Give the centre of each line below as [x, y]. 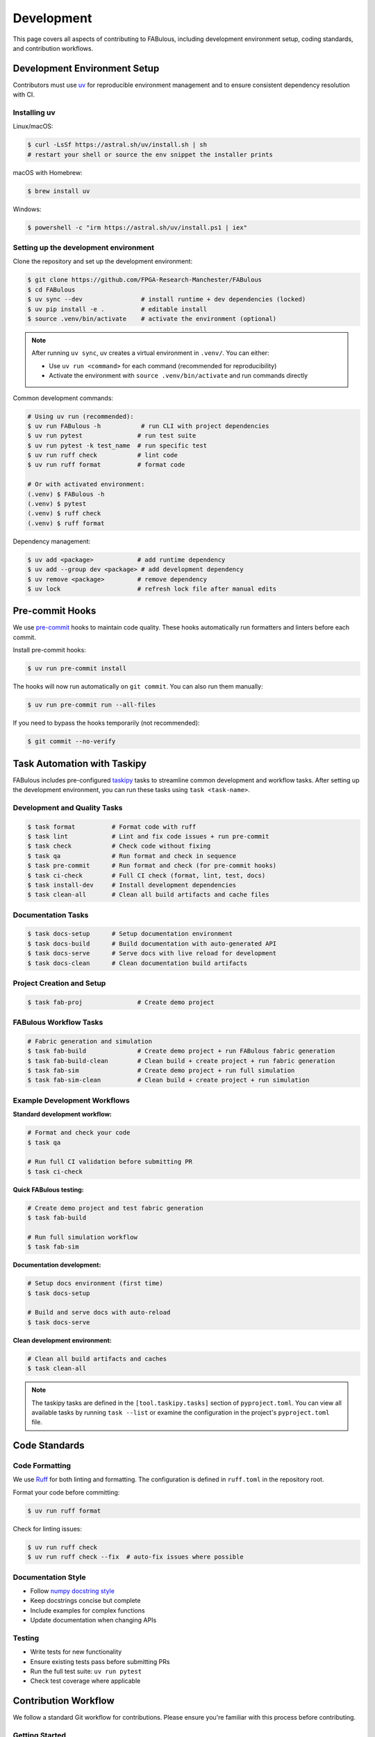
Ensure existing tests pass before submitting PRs [100, 1661]
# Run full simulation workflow [83, 1237]
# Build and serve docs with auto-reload [99, 1312]
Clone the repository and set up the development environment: [103, 261]
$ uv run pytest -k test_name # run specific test [117, 445]
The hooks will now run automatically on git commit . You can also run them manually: [138, 686]
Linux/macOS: [33, 126]
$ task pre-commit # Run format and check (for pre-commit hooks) [152, 866]
